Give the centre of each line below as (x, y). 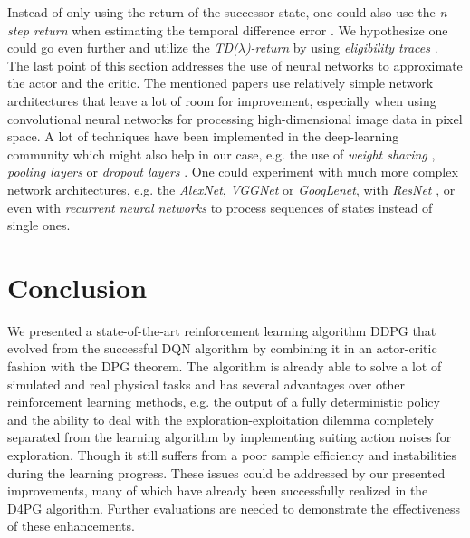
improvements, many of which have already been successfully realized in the (218, 490)
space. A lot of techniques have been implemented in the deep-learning (203, 136)
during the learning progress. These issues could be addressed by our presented (226, 472)
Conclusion (77, 287)
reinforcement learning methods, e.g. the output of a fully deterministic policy (224, 402)
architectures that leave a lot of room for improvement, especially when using (222, 100)
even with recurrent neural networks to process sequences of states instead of (220, 207)
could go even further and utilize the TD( (123, 48)
